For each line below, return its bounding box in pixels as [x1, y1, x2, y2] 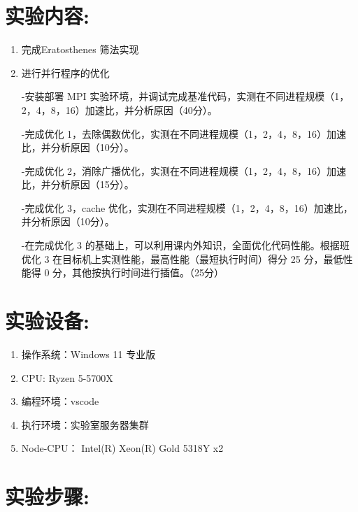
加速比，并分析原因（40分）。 [85, 102, 217, 117]
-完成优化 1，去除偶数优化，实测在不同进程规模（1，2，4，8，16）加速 [21, 126, 347, 141]
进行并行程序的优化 [21, 65, 110, 80]
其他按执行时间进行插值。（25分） [72, 265, 224, 280]
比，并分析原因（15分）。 [21, 177, 134, 192]
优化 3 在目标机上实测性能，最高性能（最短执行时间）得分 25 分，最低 [21, 251, 343, 266]
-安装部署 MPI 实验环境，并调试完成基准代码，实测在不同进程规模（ [21, 89, 335, 104]
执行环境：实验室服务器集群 [21, 417, 149, 432]
